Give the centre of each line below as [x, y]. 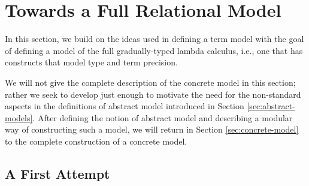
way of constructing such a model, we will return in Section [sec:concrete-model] [152, 129]
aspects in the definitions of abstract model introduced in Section [125, 106]
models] [19, 117]
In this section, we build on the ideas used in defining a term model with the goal [154, 39]
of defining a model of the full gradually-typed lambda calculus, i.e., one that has [154, 50]
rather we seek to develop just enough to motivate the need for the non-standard [153, 94]
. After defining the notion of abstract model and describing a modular [163, 117]
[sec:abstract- [271, 106]
